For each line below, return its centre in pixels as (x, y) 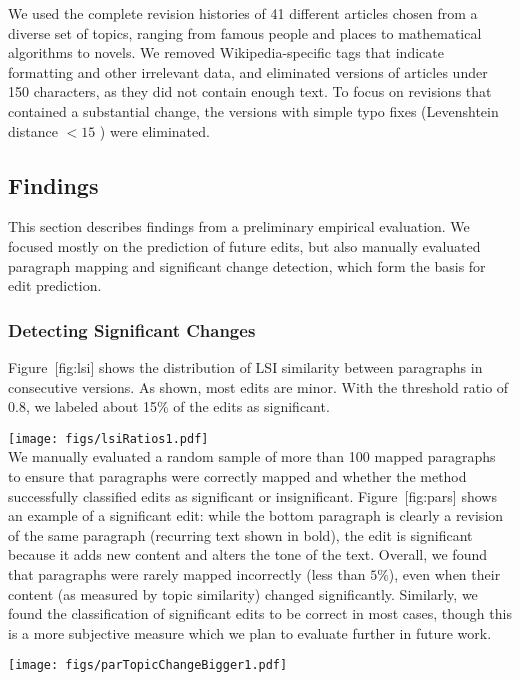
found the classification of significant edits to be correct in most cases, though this (260, 613)
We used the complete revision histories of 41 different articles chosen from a (243, 13)
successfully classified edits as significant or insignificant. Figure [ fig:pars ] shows (252, 495)
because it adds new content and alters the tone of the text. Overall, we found (248, 554)
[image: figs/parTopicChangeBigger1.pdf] (148, 665)
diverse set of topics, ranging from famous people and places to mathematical (245, 32)
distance (33, 130)
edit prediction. (55, 285)
